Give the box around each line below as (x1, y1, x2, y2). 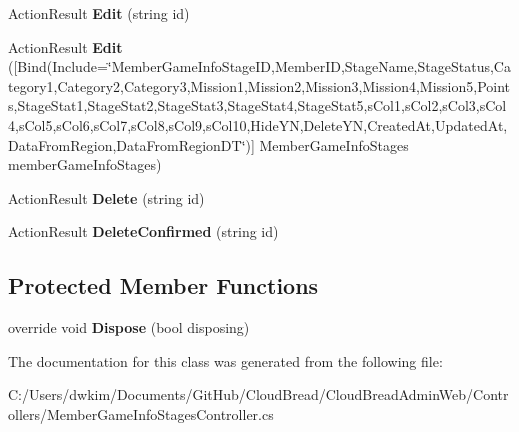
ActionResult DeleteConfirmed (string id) (8, 221, 279, 242)
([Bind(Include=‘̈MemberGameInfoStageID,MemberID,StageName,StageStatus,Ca (8, 56, 511, 77)
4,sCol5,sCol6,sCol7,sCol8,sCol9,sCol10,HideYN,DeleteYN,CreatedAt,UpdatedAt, (8, 114, 508, 135)
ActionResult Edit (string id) (8, 3, 190, 23)
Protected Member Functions (8, 270, 319, 301)
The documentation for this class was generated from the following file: (8, 350, 443, 371)
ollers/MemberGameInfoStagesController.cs (8, 403, 274, 424)
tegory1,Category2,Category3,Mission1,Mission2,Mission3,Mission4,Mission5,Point (8, 75, 511, 96)
